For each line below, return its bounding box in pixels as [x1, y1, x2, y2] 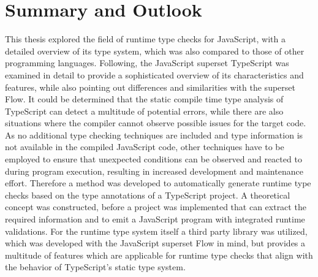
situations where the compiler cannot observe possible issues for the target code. [5, 116, 306, 129]
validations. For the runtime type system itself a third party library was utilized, [5, 224, 308, 237]
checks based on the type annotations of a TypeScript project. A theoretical [5, 188, 290, 201]
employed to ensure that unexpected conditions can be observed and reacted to [5, 153, 302, 165]
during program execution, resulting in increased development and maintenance [5, 164, 303, 177]
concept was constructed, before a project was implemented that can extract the [5, 200, 306, 213]
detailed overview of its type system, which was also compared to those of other [5, 44, 305, 57]
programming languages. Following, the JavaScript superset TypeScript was [5, 56, 289, 69]
